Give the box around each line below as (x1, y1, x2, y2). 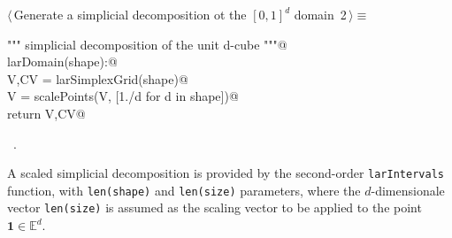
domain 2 (294, 5, 347, 23)
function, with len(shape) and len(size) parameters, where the (7, 180, 361, 199)
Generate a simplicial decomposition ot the (13, 5, 247, 23)
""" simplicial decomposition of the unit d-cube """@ (7, 35, 287, 53)
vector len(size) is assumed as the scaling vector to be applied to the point (7, 198, 422, 217)
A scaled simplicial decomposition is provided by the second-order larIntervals (7, 164, 444, 182)
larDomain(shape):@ (7, 52, 118, 71)
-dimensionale (371, 180, 445, 199)
